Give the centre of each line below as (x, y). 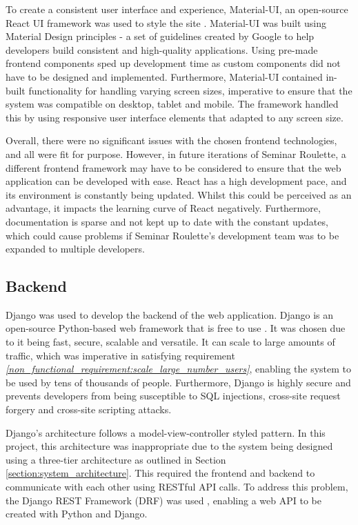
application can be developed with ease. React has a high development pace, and (176, 181)
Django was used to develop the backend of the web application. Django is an (170, 314)
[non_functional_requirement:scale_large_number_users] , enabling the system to (179, 369)
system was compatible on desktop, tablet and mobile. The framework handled (172, 104)
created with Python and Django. (77, 514)
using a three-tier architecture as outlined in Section (116, 459)
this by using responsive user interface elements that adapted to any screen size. (175, 117)
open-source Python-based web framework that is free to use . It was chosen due (176, 328)
